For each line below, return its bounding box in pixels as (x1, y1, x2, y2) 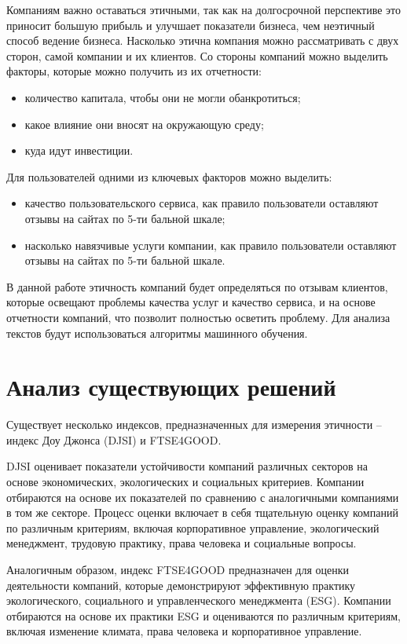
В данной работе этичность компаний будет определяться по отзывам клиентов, (6, 278, 388, 295)
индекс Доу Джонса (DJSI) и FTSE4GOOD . (6, 431, 222, 448)
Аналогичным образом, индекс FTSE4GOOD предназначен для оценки (6, 561, 350, 577)
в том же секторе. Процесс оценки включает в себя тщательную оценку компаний (6, 504, 398, 521)
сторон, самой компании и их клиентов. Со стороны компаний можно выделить (6, 47, 388, 64)
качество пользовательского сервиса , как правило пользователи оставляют (24, 195, 379, 211)
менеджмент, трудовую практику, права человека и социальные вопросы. (6, 535, 357, 551)
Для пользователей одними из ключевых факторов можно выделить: (6, 168, 332, 185)
